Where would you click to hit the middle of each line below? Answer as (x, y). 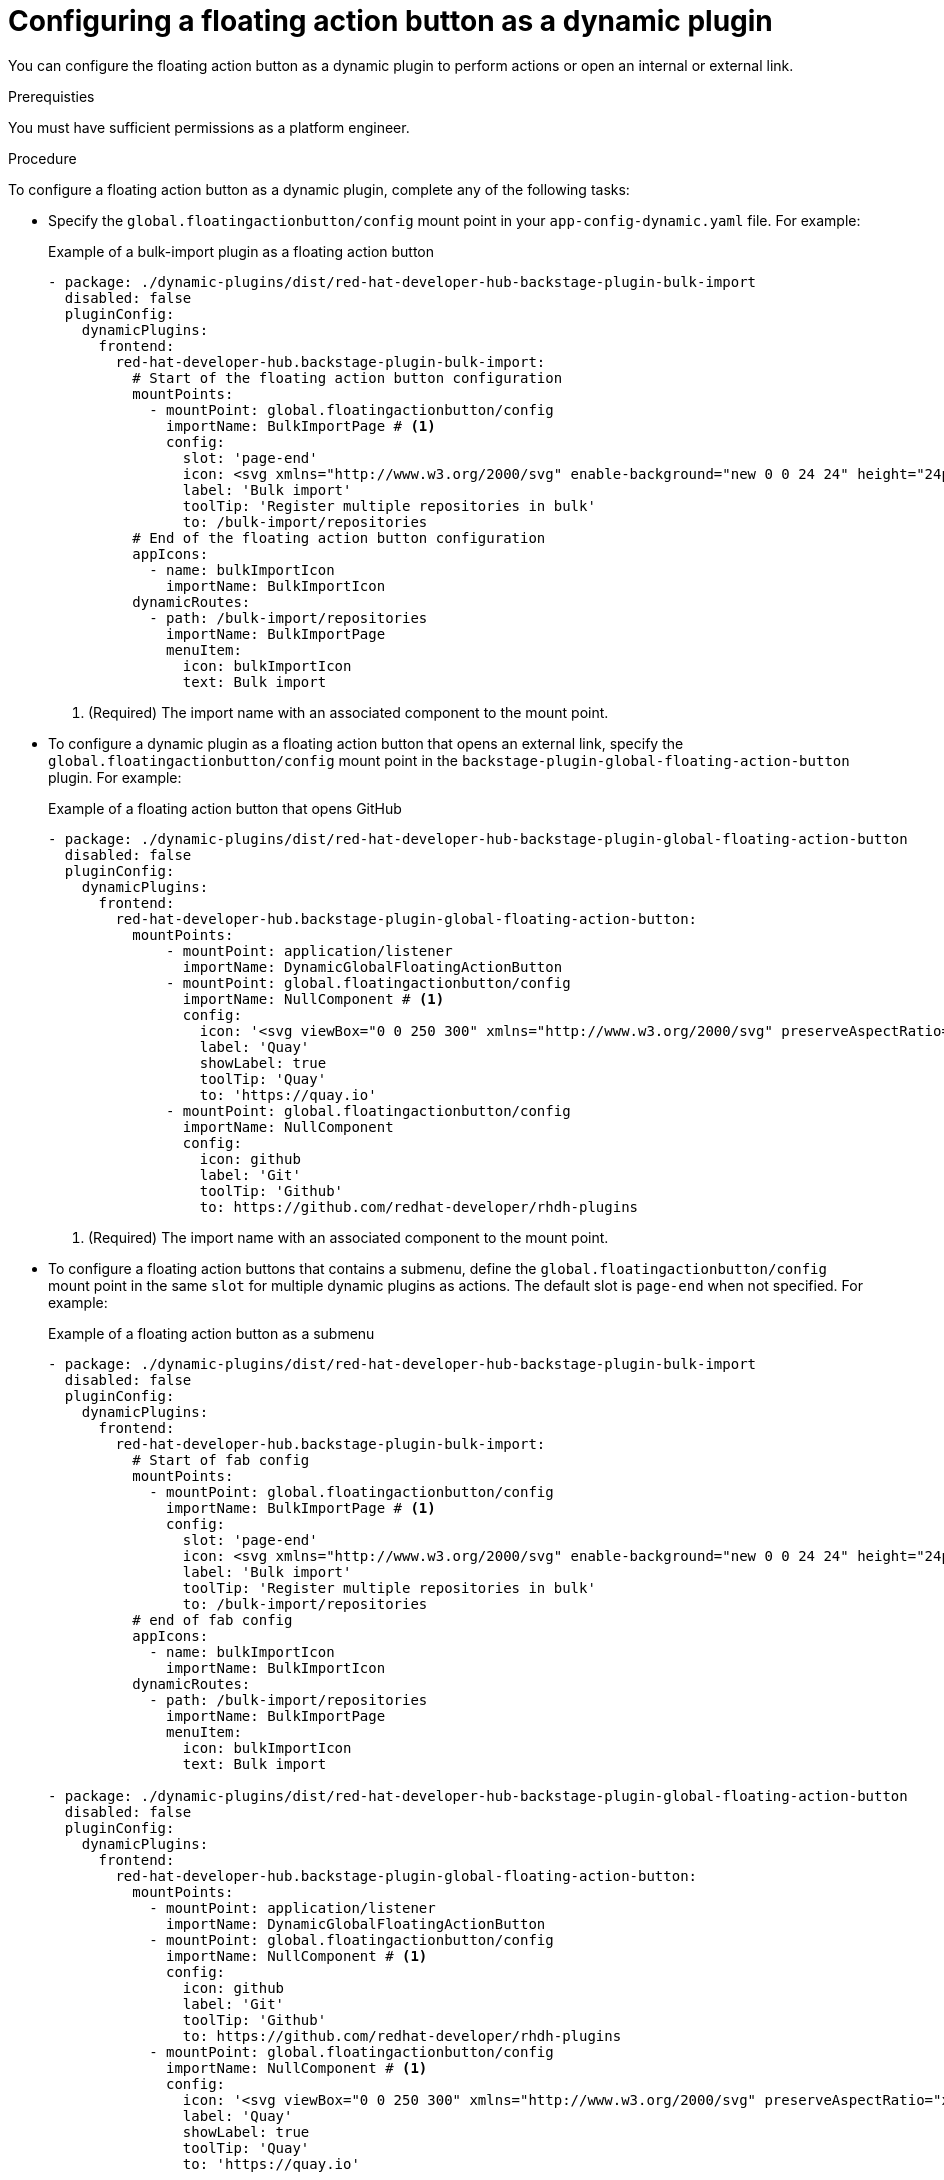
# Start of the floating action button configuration (347, 377)
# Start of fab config (221, 1459)
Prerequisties (51, 96)
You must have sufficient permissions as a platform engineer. (209, 127)
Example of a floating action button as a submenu (211, 1333)
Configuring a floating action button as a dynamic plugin (390, 21)
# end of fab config (212, 1619)
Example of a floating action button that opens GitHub (225, 808)
